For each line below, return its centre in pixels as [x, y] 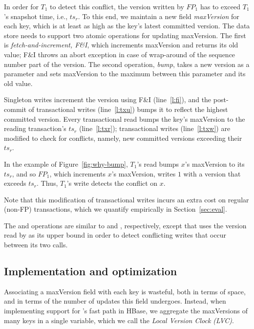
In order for [21, 6]
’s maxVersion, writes [144, 173]
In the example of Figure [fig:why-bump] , [66, 164]
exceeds [15, 183]
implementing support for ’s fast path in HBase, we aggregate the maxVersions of [126, 311]
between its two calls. [36, 245]
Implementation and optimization [91, 271]
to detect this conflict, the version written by [117, 6]
